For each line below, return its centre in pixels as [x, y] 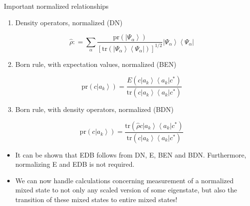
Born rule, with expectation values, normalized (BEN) [96, 64]
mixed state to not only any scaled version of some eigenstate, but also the [126, 190]
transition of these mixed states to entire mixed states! [96, 199]
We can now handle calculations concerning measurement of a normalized [124, 180]
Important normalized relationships [56, 6]
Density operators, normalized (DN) [69, 22]
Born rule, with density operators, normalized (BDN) [94, 109]
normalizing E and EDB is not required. [75, 164]
